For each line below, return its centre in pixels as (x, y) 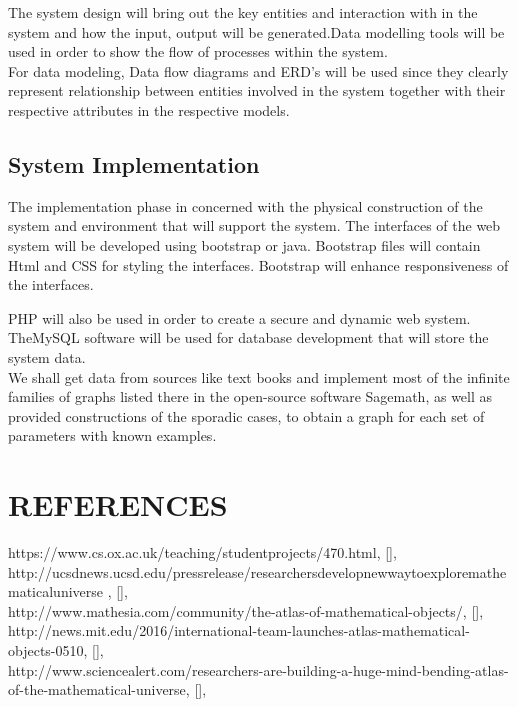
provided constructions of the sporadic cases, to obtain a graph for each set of (246, 415)
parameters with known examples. (112, 435)
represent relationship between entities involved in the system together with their (257, 90)
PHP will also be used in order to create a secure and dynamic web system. (239, 317)
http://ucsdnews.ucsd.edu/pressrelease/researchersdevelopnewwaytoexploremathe (257, 571)
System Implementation (134, 163)
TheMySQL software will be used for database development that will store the (248, 337)
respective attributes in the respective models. (149, 109)
